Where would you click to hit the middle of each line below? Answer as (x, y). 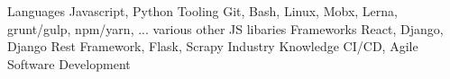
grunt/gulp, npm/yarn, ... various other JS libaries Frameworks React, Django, (225, 28)
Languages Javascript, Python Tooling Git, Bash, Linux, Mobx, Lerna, (202, 11)
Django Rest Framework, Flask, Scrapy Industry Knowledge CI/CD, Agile (213, 46)
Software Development (69, 63)
